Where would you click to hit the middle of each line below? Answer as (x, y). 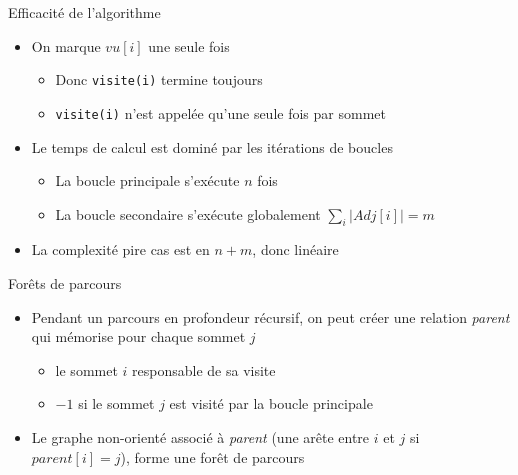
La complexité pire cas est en (120, 249)
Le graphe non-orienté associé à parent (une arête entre (200, 437)
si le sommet (116, 403)
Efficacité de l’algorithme (84, 12)
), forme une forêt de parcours (212, 456)
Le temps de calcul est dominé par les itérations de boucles (212, 146)
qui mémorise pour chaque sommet (138, 336)
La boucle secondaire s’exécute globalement (188, 213)
